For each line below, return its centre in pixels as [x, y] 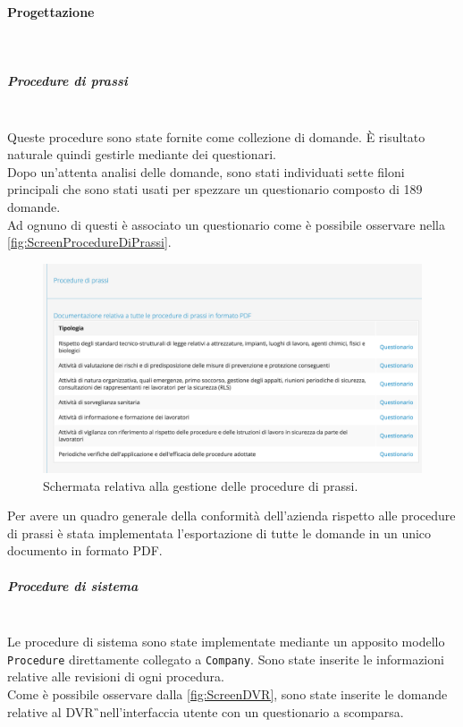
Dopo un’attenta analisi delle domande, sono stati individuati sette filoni [206, 171]
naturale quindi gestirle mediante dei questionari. [142, 154]
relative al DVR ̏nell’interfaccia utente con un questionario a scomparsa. [206, 711]
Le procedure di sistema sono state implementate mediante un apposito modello [226, 642]
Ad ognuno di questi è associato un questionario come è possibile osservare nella [226, 224]
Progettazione [51, 11]
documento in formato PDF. [85, 550]
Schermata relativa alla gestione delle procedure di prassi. [201, 485]
